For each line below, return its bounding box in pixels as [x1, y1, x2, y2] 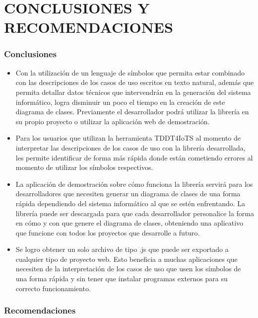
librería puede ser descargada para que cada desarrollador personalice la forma [15, 208, 255, 218]
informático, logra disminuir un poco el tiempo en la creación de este [15, 96, 225, 107]
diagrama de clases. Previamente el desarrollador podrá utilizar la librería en [15, 106, 249, 117]
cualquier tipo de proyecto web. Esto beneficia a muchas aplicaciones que [15, 253, 238, 264]
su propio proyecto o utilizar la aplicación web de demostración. [15, 116, 210, 126]
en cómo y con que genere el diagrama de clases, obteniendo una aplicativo [15, 218, 244, 228]
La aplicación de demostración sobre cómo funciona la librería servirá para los [15, 178, 253, 189]
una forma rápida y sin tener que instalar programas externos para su [15, 273, 228, 284]
